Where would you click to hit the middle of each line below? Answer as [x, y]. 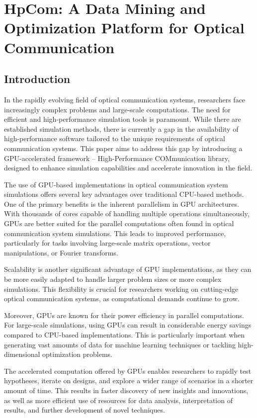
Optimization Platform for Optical [124, 28]
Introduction [37, 79]
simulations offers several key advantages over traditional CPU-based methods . [124, 194]
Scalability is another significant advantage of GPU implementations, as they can [128, 269]
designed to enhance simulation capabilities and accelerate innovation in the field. [128, 168]
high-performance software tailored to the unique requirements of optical [115, 138]
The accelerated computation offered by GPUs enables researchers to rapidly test [128, 371]
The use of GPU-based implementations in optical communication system [116, 184]
